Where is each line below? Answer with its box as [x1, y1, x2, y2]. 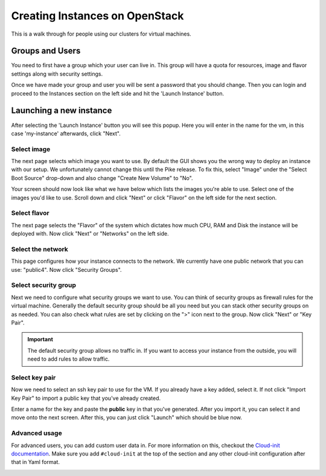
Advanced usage [11, 429, 63, 437]
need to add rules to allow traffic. [27, 355, 110, 362]
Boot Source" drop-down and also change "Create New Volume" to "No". [11, 174, 193, 181]
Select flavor [11, 209, 50, 217]
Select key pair [11, 373, 56, 382]
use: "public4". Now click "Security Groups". [11, 266, 122, 273]
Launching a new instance [11, 106, 112, 116]
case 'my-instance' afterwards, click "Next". [11, 130, 121, 137]
